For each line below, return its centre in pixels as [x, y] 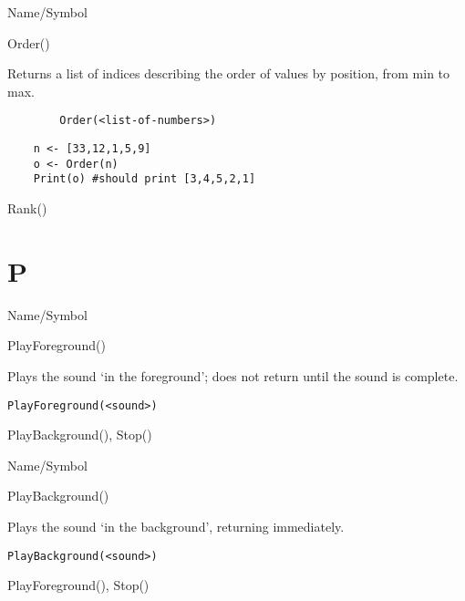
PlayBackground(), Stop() [80, 435]
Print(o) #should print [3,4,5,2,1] [145, 179]
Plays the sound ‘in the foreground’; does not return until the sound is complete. [233, 375]
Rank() [27, 208]
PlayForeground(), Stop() [78, 585]
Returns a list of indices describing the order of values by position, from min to [229, 73]
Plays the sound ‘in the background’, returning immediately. [176, 526]
